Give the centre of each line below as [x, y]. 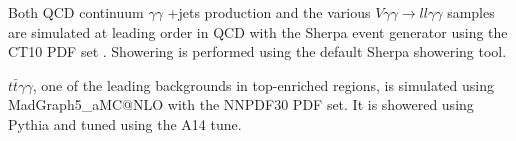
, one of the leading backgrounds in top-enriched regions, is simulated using [263, 84]
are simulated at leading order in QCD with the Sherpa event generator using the [258, 31]
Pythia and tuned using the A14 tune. [125, 123]
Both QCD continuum [76, 12]
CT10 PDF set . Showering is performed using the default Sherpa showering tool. [257, 51]
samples [471, 12]
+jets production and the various [269, 12]
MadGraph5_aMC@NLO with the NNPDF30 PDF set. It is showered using [241, 104]
